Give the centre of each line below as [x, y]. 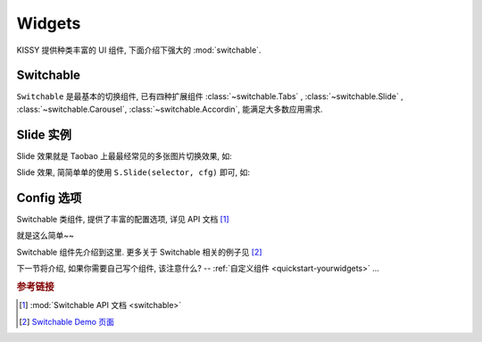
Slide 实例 [44, 134]
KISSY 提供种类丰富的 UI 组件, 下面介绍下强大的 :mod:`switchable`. [139, 50]
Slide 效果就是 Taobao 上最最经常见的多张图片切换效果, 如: [124, 155]
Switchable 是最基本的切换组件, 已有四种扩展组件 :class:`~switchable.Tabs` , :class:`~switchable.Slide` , [210, 96]
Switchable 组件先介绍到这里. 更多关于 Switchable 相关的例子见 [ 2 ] [139, 252]
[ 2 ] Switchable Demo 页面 [67, 321]
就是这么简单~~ [46, 236]
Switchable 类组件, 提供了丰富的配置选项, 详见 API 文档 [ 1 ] [123, 220]
